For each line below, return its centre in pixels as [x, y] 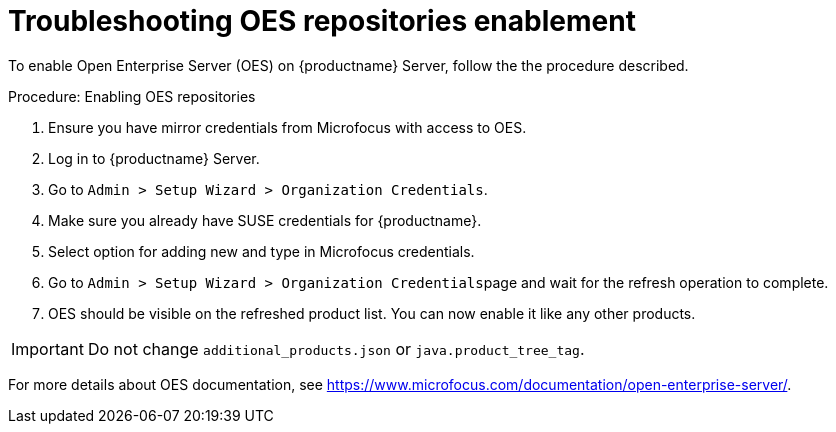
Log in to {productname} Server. [154, 158]
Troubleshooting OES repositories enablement [322, 21]
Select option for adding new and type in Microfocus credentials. [261, 251]
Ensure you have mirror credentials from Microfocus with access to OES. [287, 127]
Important [47, 348]
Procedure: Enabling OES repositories [132, 96]
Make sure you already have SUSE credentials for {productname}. [265, 220]
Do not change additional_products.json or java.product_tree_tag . [336, 348]
